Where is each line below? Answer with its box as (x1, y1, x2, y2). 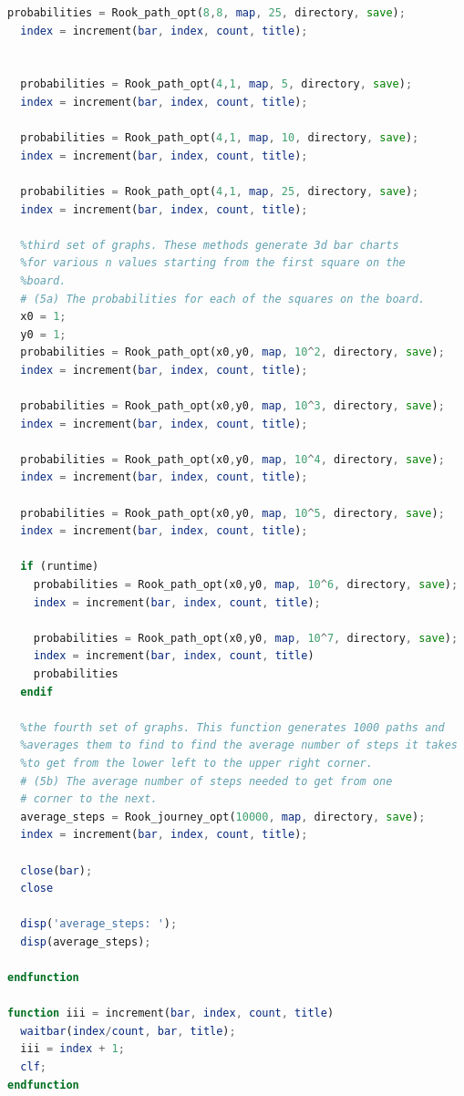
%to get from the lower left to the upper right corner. (20, 756, 373, 770)
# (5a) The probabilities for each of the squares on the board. (20, 292, 426, 305)
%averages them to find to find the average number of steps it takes (20, 739, 458, 752)
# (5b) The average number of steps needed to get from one (20, 774, 393, 788)
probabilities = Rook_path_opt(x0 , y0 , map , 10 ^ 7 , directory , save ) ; (33, 631, 459, 645)
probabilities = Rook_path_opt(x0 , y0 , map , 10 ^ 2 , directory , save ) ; (20, 346, 445, 359)
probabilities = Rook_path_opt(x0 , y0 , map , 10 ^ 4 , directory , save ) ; (20, 452, 445, 466)
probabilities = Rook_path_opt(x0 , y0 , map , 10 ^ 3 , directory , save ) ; (20, 399, 445, 413)
